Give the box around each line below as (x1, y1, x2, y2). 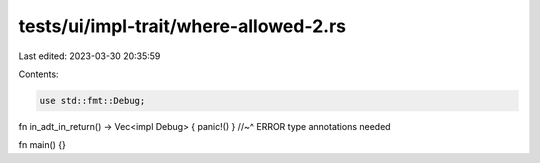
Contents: (18, 68, 59, 80)
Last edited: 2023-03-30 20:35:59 (18, 50, 161, 62)
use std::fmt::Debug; (39, 95, 146, 106)
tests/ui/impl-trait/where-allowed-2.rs (18, 15, 347, 37)
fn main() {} (18, 139, 67, 151)
